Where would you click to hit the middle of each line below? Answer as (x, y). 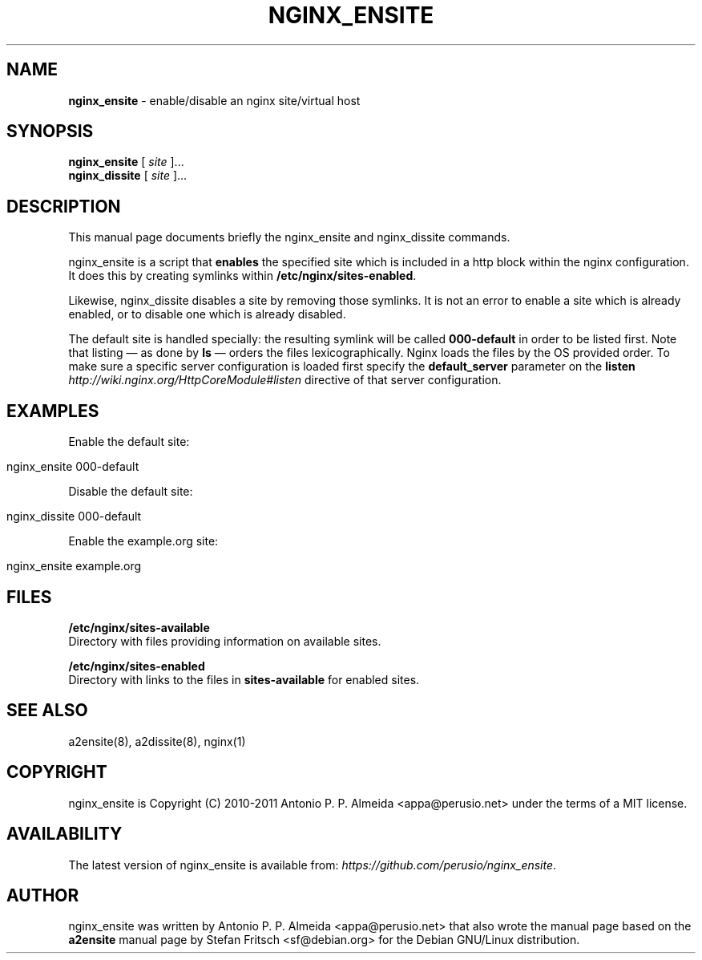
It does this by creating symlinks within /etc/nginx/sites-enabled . (242, 276)
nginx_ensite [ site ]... (126, 162)
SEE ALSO (47, 711)
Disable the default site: (131, 492)
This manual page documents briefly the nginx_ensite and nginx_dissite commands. (289, 237)
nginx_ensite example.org (74, 566)
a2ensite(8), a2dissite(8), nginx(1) (157, 741)
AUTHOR (43, 895)
